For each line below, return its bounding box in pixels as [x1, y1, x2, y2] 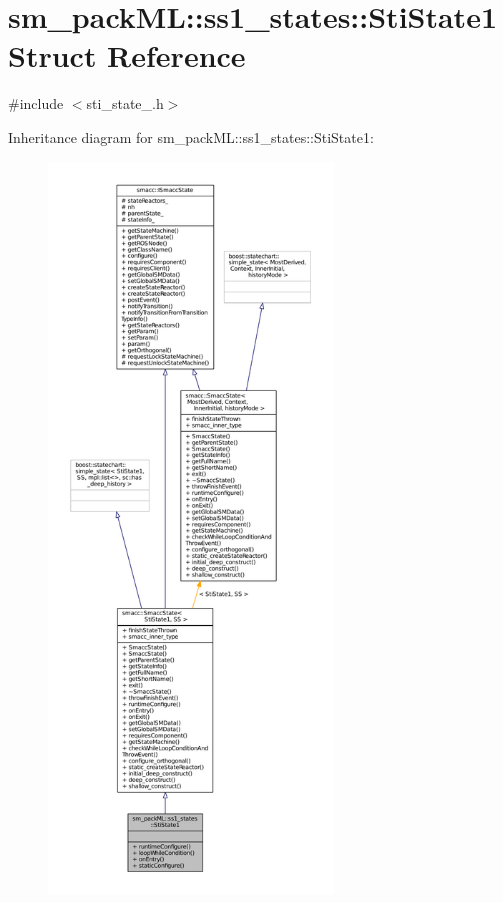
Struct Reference [8, 35, 246, 76]
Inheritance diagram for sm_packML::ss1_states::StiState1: [8, 126, 374, 147]
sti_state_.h [86, 93, 164, 114]
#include [8, 93, 64, 114]
